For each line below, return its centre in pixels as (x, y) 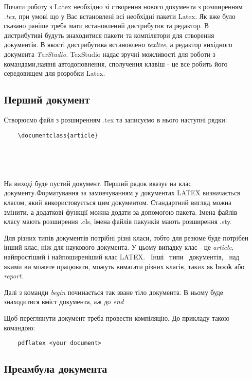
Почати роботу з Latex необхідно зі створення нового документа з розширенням (123, 6)
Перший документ (47, 99)
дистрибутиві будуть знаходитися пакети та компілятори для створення (109, 35)
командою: (19, 327)
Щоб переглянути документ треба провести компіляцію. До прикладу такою (117, 318)
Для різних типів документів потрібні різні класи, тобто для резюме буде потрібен (126, 237)
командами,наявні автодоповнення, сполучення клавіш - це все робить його (116, 63)
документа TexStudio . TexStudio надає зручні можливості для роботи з (110, 54)
